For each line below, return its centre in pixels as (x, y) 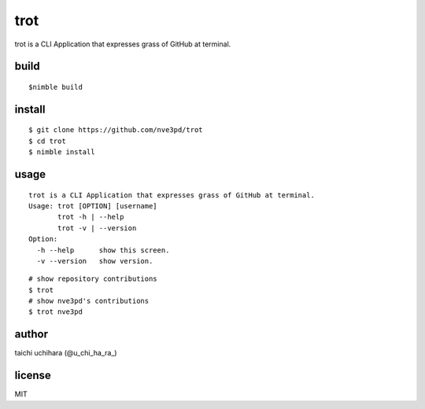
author (31, 334)
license (33, 376)
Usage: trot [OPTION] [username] (93, 206)
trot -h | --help (91, 217)
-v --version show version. (95, 261)
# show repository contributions (93, 279)
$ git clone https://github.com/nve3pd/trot (116, 130)
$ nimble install (62, 152)
